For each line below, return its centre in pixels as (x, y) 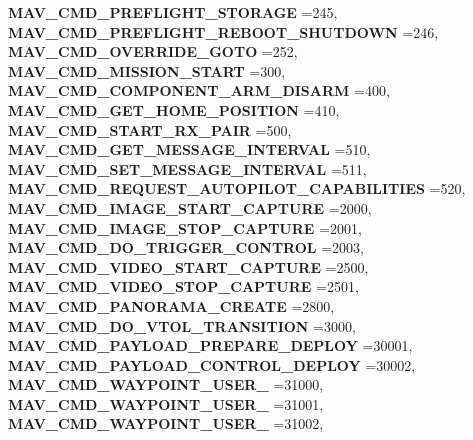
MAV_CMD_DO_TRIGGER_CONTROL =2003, (186, 247)
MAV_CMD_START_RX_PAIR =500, (150, 129)
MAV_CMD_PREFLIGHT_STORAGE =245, (173, 12)
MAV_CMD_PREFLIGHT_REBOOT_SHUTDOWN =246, (223, 31)
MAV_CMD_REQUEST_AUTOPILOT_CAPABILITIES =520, (237, 188)
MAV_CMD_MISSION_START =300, (147, 70)
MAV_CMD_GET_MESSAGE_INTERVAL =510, (189, 149)
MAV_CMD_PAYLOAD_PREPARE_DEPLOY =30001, (210, 345)
